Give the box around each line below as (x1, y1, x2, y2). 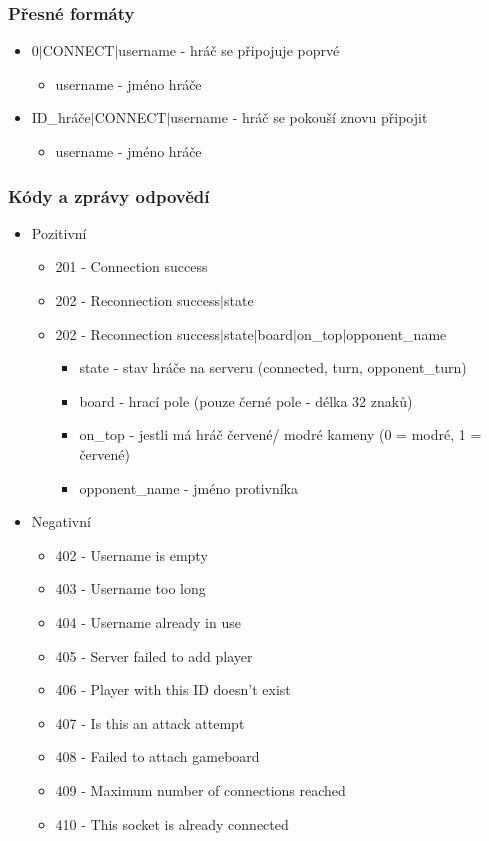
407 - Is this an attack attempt (55, 712, 245, 733)
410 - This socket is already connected (55, 813, 289, 834)
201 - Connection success (55, 256, 208, 277)
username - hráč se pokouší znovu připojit (170, 107, 428, 128)
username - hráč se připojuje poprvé (118, 40, 340, 61)
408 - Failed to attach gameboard (55, 746, 260, 767)
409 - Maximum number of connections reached (55, 779, 346, 800)
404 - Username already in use (55, 611, 241, 632)
